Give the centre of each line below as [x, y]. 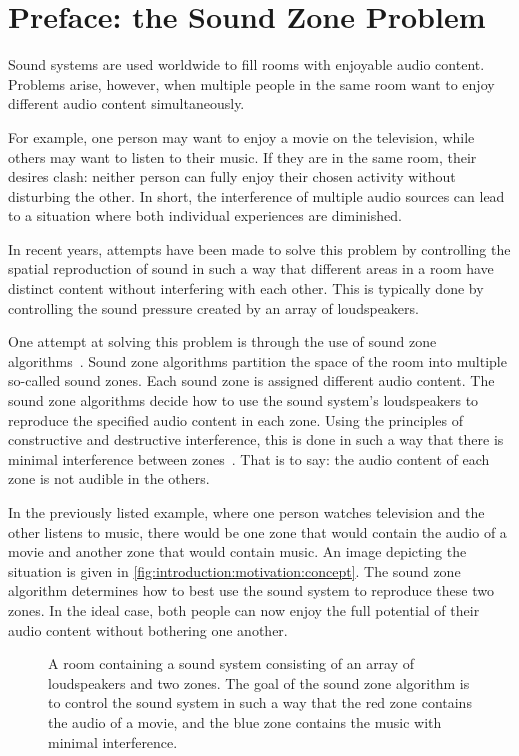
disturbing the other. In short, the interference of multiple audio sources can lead [256, 195]
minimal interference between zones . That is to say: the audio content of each [249, 458]
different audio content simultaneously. [126, 103]
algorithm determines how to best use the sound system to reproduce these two [251, 590]
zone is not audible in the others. [109, 478]
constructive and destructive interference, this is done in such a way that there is [256, 439]
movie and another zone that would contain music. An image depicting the [237, 551]
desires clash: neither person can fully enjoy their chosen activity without [232, 176]
